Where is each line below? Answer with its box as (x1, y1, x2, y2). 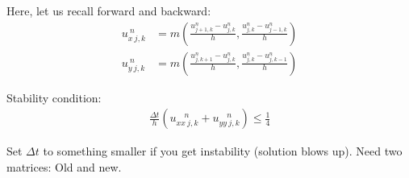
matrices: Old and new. (6, 158, 122, 175)
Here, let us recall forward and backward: (6, 2, 211, 19)
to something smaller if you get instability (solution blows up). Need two (43, 143, 403, 159)
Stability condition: (6, 89, 102, 106)
